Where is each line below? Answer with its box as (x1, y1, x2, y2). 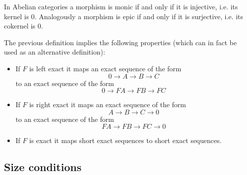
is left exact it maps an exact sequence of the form (29, 63, 182, 73)
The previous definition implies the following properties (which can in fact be (4, 37, 237, 47)
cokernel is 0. (4, 21, 43, 31)
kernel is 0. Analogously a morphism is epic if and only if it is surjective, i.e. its (4, 11, 243, 21)
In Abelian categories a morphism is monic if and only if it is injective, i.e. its (4, 1, 238, 11)
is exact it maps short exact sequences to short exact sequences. (29, 135, 222, 146)
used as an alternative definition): (4, 47, 105, 57)
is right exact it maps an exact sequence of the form (29, 99, 186, 110)
